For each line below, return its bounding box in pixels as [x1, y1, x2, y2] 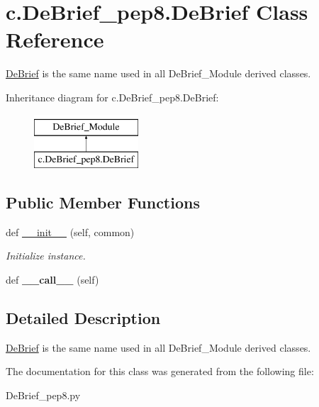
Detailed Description [6, 307, 161, 329]
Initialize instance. [6, 248, 86, 263]
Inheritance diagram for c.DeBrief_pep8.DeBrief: [6, 89, 219, 104]
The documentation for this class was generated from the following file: [6, 364, 314, 379]
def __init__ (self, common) [6, 224, 135, 239]
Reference [6, 25, 104, 54]
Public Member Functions [6, 191, 200, 213]
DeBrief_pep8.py [6, 388, 81, 403]
